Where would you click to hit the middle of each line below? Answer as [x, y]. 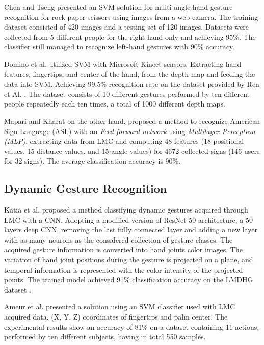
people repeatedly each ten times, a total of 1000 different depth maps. [115, 104]
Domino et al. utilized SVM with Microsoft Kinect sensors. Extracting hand [123, 63]
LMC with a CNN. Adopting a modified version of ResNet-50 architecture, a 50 [128, 219]
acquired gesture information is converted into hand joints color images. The [123, 249]
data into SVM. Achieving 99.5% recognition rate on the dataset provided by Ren [132, 84]
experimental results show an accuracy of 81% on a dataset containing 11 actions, [132, 326]
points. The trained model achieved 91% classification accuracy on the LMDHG [129, 280]
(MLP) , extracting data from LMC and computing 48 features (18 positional [124, 141]
